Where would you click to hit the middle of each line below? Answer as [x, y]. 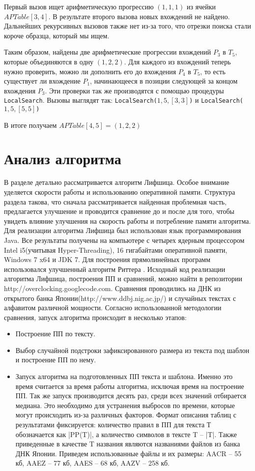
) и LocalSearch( [216, 100]
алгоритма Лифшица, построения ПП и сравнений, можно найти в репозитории [123, 279]
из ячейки [201, 6]
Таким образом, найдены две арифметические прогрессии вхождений [108, 52]
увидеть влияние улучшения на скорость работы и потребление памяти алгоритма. [127, 221]
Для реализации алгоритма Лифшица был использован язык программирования [123, 230]
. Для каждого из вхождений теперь [177, 61]
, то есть [213, 71]
